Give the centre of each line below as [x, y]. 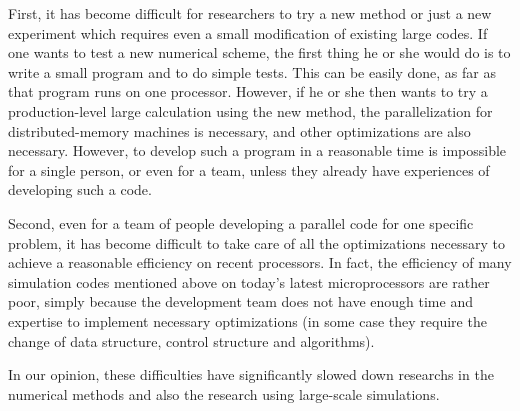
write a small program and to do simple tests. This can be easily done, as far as [252, 71]
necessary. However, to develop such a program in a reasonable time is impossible [257, 150]
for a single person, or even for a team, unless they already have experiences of [249, 169]
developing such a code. [80, 189]
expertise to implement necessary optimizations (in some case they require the [247, 320]
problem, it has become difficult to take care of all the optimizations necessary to [256, 242]
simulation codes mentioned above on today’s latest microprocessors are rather [249, 281]
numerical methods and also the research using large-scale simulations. [224, 393]
